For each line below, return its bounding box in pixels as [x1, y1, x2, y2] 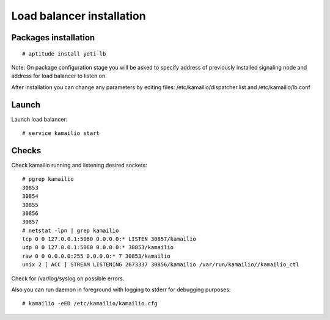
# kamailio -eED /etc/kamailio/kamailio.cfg [22, 300, 158, 307]
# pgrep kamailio [22, 176, 74, 183]
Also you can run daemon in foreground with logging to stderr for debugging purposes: [11, 286, 231, 293]
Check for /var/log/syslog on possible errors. [11, 275, 125, 282]
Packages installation [11, 32, 95, 43]
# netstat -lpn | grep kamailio [22, 227, 119, 234]
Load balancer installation [11, 9, 146, 23]
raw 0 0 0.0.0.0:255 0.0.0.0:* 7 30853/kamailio [22, 252, 170, 260]
